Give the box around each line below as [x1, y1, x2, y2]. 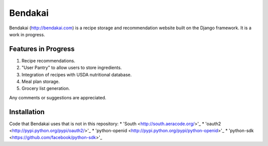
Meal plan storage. [21, 78, 60, 84]
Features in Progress [9, 45, 75, 53]
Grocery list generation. [21, 85, 70, 91]
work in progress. [9, 31, 45, 37]
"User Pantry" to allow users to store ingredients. [21, 65, 122, 71]
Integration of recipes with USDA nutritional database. [21, 72, 132, 77]
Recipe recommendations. [21, 58, 75, 64]
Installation [9, 107, 45, 116]
